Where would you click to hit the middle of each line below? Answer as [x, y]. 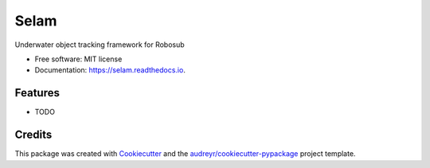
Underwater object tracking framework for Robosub [100, 45]
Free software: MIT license [78, 59]
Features [37, 93]
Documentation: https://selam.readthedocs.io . [110, 70]
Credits [33, 135]
